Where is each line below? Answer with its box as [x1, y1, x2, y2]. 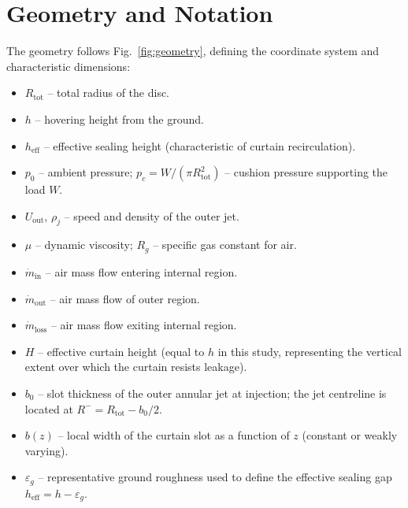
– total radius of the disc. [47, 84, 169, 101]
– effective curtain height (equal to [38, 343, 205, 359]
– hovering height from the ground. [35, 110, 204, 127]
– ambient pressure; [39, 164, 133, 180]
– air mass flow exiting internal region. [50, 317, 237, 333]
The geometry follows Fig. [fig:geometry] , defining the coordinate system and [6, 43, 380, 59]
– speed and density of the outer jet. [64, 207, 239, 224]
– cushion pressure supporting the [224, 164, 388, 180]
